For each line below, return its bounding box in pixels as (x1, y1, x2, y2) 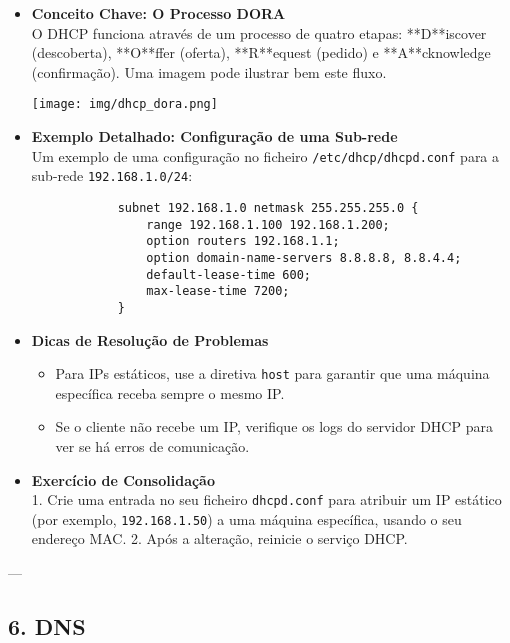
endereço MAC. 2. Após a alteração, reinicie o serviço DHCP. (31, 528, 408, 549)
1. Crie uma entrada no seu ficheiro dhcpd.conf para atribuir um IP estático (31, 489, 502, 510)
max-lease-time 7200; (146, 284, 290, 299)
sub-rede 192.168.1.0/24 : (31, 165, 193, 186)
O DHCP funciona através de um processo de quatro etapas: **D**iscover (31, 22, 487, 43)
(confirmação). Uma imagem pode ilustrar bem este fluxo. (31, 61, 387, 82)
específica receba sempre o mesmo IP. (55, 382, 285, 403)
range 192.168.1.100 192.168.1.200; (146, 217, 390, 232)
